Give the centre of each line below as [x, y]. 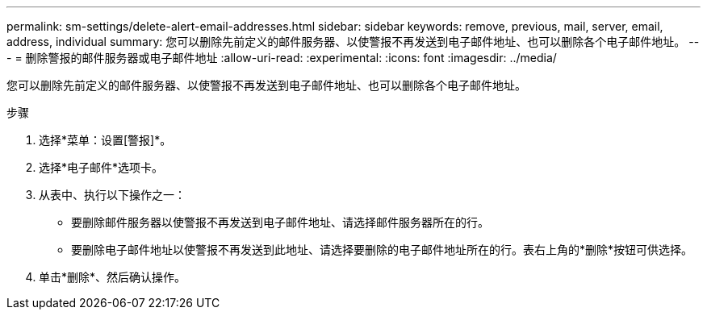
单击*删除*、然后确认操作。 [113, 277]
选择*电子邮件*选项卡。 [101, 167]
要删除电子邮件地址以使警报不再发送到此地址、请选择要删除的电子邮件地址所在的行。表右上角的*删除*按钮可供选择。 [382, 249]
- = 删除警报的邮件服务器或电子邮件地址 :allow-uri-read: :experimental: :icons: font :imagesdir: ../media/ [282, 58]
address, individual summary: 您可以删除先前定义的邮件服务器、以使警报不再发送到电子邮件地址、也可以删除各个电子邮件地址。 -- [353, 42]
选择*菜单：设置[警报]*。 [105, 140]
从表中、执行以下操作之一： [112, 195]
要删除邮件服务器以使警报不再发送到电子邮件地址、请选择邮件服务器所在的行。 [280, 222]
